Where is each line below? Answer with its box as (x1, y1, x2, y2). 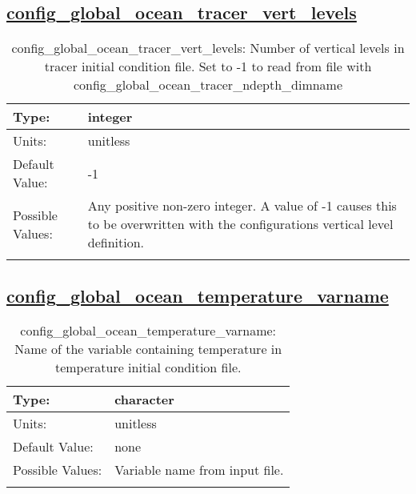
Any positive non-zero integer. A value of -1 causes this (87, 196, 397, 215)
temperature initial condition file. (54, 358, 242, 377)
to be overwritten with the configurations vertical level (87, 215, 394, 234)
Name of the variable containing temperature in (14, 339, 282, 359)
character (114, 390, 174, 409)
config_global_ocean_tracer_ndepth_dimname (73, 75, 343, 94)
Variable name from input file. (114, 460, 284, 480)
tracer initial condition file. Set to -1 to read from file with (44, 57, 372, 76)
